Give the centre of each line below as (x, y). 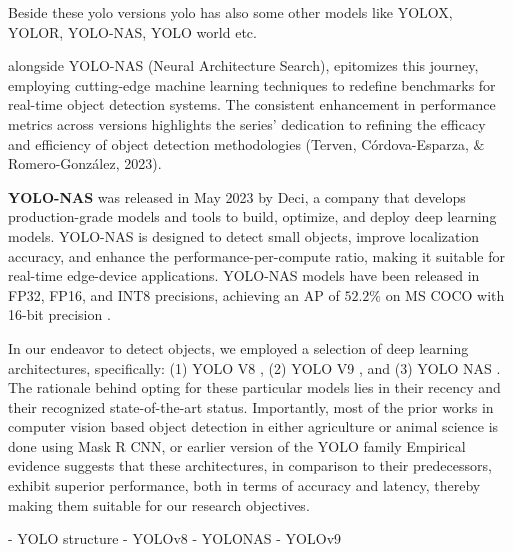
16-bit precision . (59, 314)
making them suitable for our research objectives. (159, 504)
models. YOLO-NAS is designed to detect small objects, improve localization (244, 235)
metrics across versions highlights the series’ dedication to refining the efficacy (247, 123)
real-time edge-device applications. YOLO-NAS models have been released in (244, 275)
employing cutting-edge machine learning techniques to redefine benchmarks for (252, 84)
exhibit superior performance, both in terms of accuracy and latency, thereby (244, 485)
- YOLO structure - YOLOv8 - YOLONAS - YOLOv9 (175, 538)
